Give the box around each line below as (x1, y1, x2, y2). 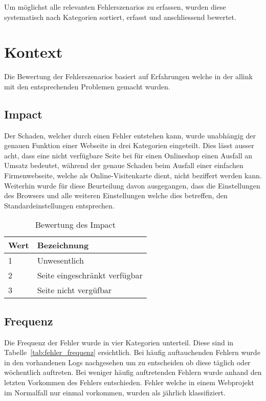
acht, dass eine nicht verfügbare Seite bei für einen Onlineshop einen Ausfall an (4, 150, 252, 160)
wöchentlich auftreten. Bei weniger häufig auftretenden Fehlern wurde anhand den (4, 367, 262, 378)
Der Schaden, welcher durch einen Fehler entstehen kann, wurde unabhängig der (4, 130, 256, 140)
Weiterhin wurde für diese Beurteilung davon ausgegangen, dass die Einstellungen (4, 180, 260, 191)
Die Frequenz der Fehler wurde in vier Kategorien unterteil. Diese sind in (4, 337, 234, 347)
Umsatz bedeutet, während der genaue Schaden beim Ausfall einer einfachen (4, 160, 243, 171)
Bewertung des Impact (35, 219, 116, 231)
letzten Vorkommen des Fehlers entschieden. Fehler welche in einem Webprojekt (4, 377, 254, 388)
